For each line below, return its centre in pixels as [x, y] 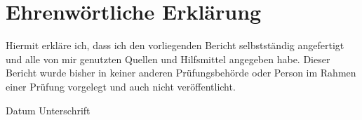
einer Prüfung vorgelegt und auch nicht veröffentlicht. [121, 86]
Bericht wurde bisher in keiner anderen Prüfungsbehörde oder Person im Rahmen [181, 73]
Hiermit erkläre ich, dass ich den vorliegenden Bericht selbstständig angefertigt [175, 45]
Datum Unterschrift [48, 110]
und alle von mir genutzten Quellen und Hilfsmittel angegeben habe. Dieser [168, 59]
